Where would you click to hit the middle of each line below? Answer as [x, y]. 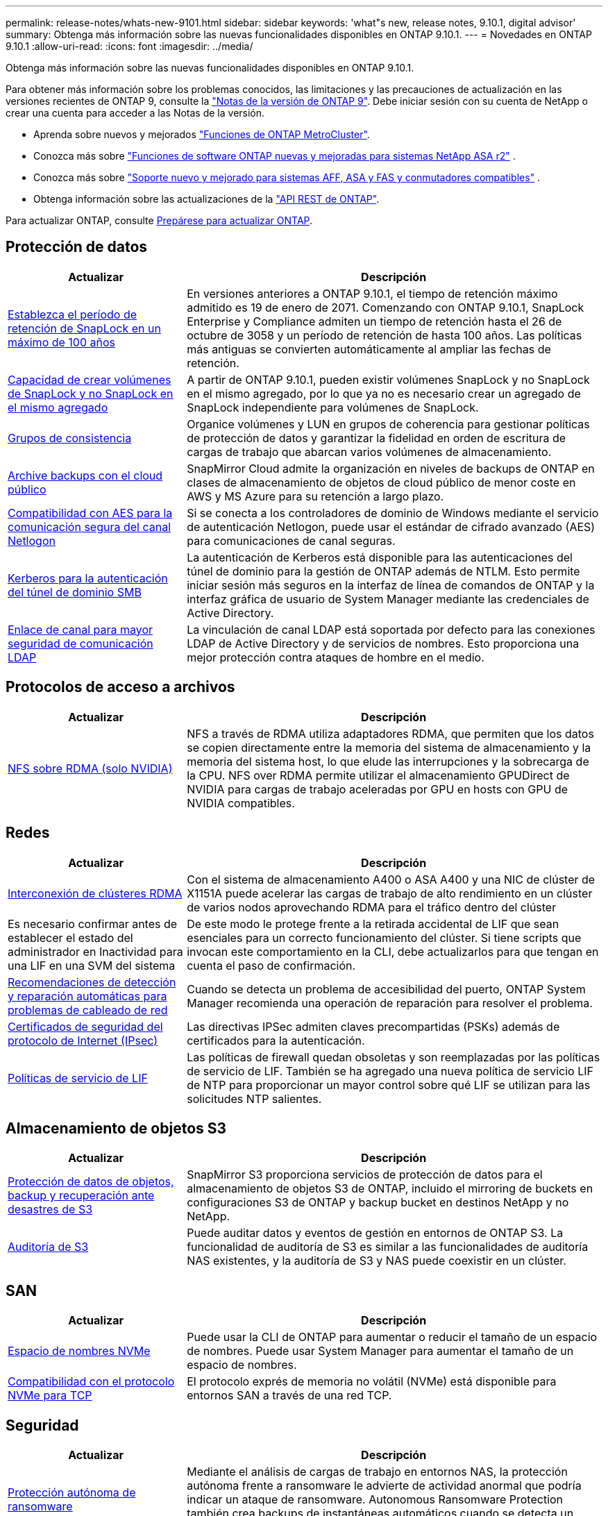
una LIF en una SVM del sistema [92, 965]
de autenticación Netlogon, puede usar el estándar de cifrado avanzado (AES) [391, 527]
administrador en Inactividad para [95, 951]
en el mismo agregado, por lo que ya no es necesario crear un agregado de [384, 393]
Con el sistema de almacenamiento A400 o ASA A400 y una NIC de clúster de [391, 879]
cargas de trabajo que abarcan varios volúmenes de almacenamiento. [369, 452]
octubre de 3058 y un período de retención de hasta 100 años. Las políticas [385, 335]
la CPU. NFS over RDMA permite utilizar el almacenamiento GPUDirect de [378, 775]
